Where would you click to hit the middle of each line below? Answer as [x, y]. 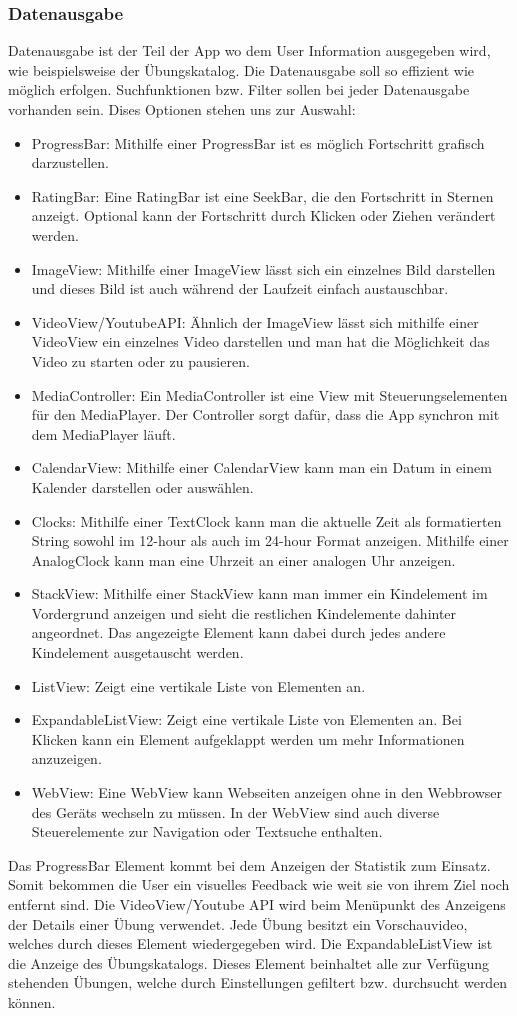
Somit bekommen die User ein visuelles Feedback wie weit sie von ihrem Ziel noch [259, 884]
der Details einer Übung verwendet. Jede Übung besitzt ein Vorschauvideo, [238, 923]
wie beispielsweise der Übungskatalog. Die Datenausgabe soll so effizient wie [241, 69]
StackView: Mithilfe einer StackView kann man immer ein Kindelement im [259, 593]
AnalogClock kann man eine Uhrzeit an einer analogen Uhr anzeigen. [243, 559]
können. [32, 1001]
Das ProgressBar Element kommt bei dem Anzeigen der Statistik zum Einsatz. [249, 864]
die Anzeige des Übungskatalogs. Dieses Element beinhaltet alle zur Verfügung [249, 962]
